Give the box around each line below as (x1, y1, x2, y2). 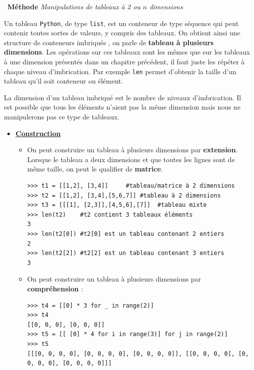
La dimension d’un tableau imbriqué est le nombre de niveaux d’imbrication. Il (4, 92, 241, 102)
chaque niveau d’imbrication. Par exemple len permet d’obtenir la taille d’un (4, 66, 236, 76)
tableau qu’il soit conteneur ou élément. (4, 76, 123, 86)
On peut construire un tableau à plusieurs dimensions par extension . (27, 144, 238, 155)
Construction (15, 128, 61, 138)
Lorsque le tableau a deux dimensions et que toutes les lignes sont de (27, 154, 235, 164)
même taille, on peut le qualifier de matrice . (27, 164, 163, 174)
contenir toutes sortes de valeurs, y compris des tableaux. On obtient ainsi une (4, 28, 240, 38)
